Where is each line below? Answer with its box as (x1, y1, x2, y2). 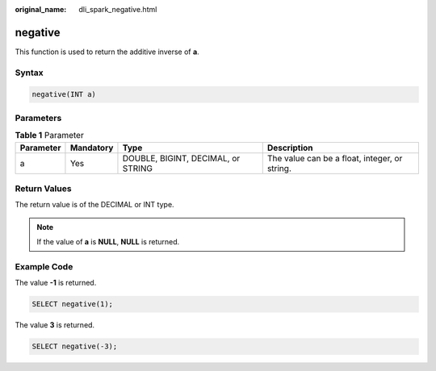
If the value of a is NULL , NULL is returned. (36, 237, 180, 247)
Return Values (15, 182, 72, 194)
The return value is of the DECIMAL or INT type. (15, 200, 174, 210)
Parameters (15, 112, 62, 123)
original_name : (15, 5, 67, 14)
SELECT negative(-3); (31, 342, 118, 351)
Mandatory (69, 142, 114, 153)
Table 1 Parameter (15, 130, 84, 141)
